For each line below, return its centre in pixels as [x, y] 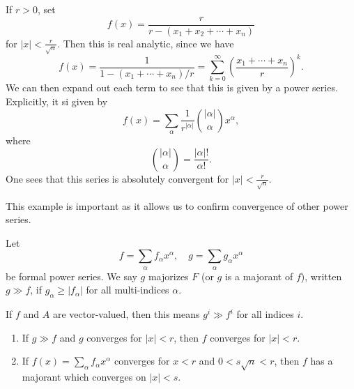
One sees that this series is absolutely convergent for [117, 178]
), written [321, 276]
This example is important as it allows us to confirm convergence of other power [177, 205]
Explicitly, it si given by [57, 101]
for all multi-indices [128, 290]
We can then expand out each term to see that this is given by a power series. [172, 87]
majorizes [168, 276]
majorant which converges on [84, 377]
